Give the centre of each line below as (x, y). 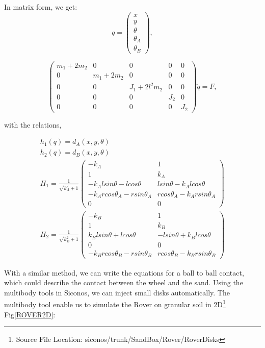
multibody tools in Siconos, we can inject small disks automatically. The (117, 292)
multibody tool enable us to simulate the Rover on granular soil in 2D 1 (115, 303)
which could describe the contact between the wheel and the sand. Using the (124, 282)
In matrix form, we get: (41, 7)
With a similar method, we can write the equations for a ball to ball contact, (124, 272)
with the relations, (33, 124)
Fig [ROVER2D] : (30, 314)
